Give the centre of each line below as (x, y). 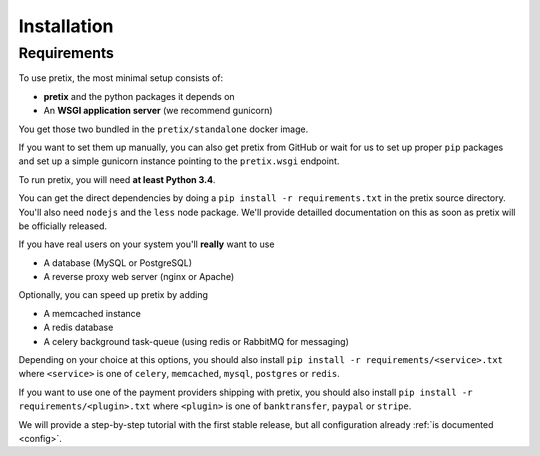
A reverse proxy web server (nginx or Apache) (139, 277)
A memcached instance (92, 313)
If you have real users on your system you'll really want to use (146, 244)
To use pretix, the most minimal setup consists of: (121, 78)
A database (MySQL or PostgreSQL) (118, 262)
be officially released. (63, 226)
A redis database (78, 327)
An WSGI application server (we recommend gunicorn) (158, 111)
